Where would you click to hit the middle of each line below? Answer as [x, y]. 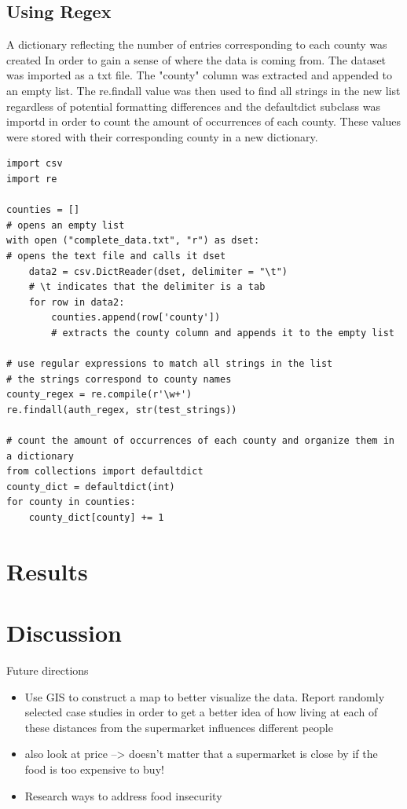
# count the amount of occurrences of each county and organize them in [200, 441]
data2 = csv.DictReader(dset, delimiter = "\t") [158, 271]
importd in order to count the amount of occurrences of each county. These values [204, 121]
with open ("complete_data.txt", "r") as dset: [133, 241]
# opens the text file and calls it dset [116, 256]
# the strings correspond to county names [119, 379]
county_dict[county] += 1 [96, 518]
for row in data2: [77, 302]
